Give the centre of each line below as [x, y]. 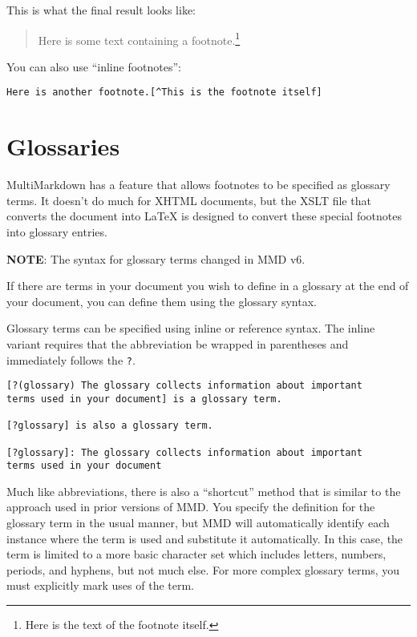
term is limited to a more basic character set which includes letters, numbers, [196, 554]
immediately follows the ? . [71, 359]
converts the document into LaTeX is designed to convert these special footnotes [204, 216]
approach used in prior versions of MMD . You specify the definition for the [191, 507]
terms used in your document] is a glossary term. [144, 399]
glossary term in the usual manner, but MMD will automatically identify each [198, 522]
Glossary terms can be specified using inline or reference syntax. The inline [191, 328]
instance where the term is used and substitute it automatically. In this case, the [205, 538]
